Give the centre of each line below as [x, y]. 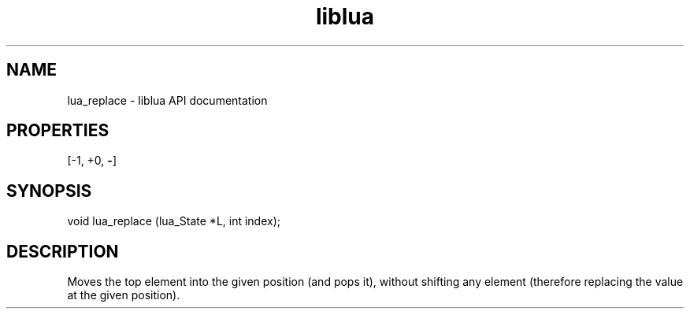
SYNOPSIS [49, 191]
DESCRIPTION [63, 251]
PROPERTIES [58, 131]
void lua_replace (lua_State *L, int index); [174, 221]
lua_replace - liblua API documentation [167, 100]
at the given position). [124, 295]
